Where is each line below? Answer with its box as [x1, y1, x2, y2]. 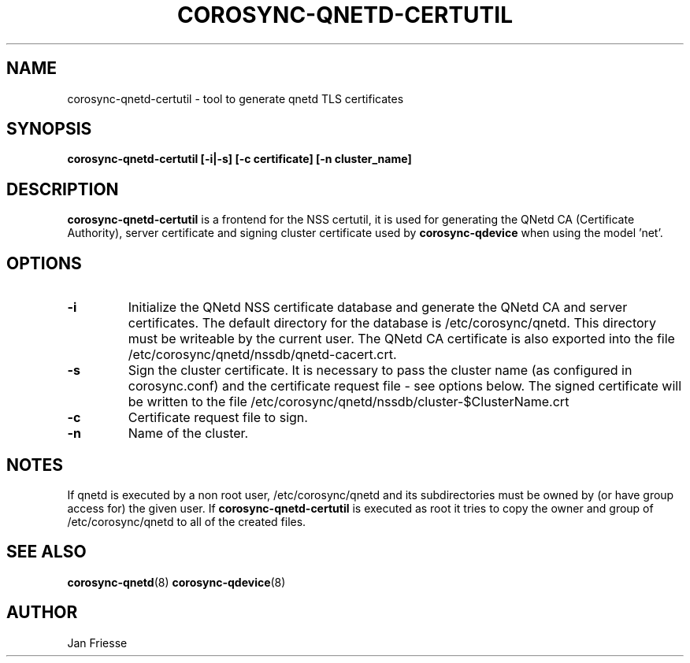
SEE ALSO [6, 542, 87, 562]
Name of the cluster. [128, 425, 249, 442]
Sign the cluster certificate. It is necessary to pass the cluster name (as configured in [128, 362, 632, 379]
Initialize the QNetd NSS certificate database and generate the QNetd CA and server [128, 299, 628, 316]
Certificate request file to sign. [128, 409, 308, 426]
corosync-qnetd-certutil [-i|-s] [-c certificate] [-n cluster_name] [67, 152, 412, 166]
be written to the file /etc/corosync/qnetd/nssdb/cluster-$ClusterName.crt [128, 394, 569, 410]
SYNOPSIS [6, 119, 92, 139]
